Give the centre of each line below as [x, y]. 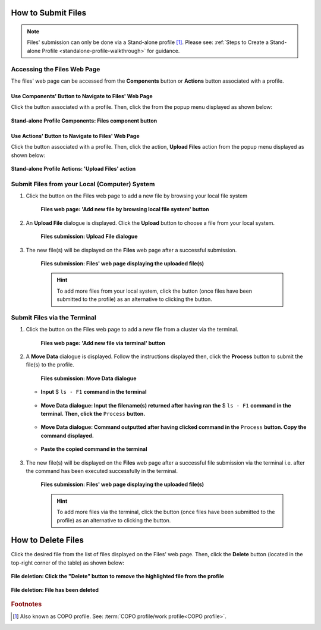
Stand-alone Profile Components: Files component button [84, 120]
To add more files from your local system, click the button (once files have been [155, 291]
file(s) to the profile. [50, 365]
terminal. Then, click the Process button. [93, 414]
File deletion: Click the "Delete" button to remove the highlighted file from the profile [117, 576]
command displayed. [67, 435]
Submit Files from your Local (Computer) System [83, 184]
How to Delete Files [48, 540]
